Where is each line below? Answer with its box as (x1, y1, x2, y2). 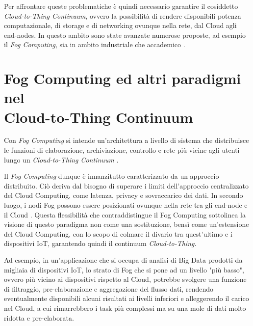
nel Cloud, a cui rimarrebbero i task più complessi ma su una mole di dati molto (4, 302, 246, 313)
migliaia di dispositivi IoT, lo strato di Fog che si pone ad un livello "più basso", (4, 264, 244, 274)
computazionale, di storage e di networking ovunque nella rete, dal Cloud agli (4, 20, 237, 30)
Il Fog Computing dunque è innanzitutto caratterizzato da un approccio (4, 171, 219, 181)
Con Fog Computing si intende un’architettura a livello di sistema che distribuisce (4, 135, 249, 145)
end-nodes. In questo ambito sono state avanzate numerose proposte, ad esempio (4, 29, 246, 40)
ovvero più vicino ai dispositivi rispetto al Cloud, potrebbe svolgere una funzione (4, 274, 247, 284)
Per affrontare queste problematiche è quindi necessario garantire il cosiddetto (4, 1, 238, 11)
